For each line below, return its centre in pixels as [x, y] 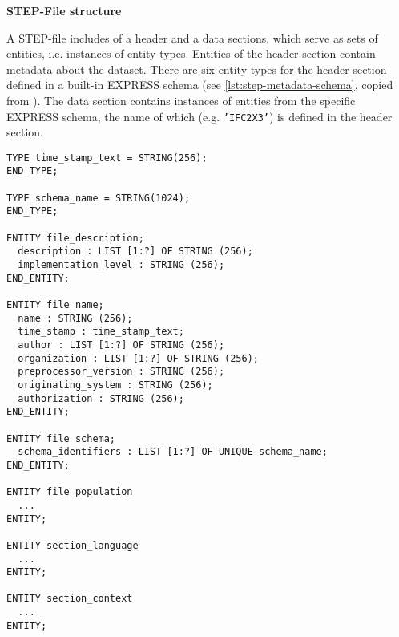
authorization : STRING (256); [101, 398]
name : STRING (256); [75, 318]
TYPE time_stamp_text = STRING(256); [107, 158]
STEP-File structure [64, 10]
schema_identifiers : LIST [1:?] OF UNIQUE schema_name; [173, 452]
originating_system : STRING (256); [115, 385]
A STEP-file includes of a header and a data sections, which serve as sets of [192, 37]
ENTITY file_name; [55, 305]
